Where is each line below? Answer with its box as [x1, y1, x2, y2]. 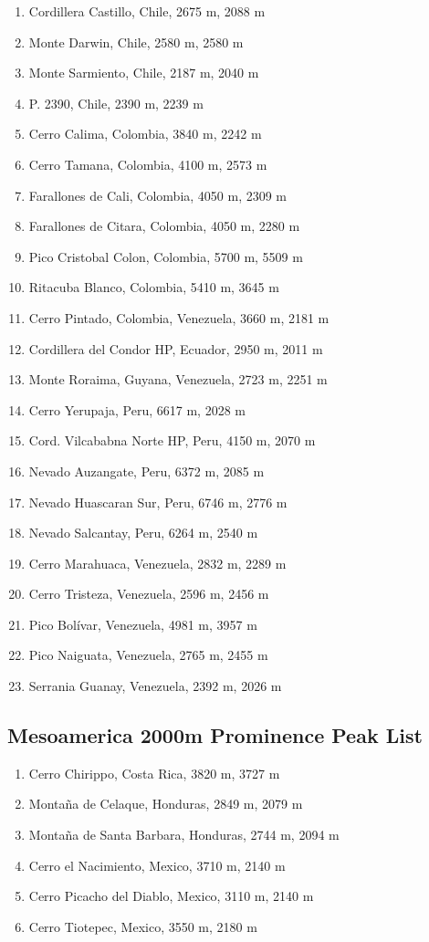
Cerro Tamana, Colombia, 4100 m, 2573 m [28, 154, 267, 173]
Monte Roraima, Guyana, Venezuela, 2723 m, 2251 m [28, 370, 328, 389]
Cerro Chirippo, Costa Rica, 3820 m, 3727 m [28, 763, 280, 782]
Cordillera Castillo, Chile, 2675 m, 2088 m [28, 2, 266, 20]
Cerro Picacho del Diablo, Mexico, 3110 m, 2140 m [28, 886, 314, 905]
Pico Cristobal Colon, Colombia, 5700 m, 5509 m [28, 246, 303, 266]
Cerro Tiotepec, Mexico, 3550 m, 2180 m [28, 916, 257, 936]
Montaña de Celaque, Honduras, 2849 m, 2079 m [28, 794, 303, 813]
